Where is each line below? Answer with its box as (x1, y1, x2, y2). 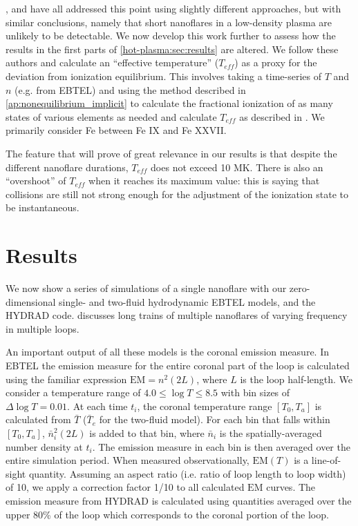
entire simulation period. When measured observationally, (6, 453, 249, 467)
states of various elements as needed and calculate (6, 109, 217, 124)
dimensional (6, 294, 56, 309)
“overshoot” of (6, 173, 66, 188)
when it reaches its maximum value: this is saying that (88, 173, 320, 188)
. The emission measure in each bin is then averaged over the (92, 439, 350, 454)
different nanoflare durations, (6, 159, 129, 174)
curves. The (266, 480, 316, 494)
